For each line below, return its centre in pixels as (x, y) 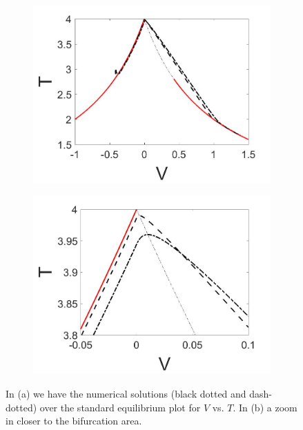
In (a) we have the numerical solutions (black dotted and (126, 393)
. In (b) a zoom (265, 407)
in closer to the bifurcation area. (74, 421)
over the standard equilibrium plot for (120, 407)
